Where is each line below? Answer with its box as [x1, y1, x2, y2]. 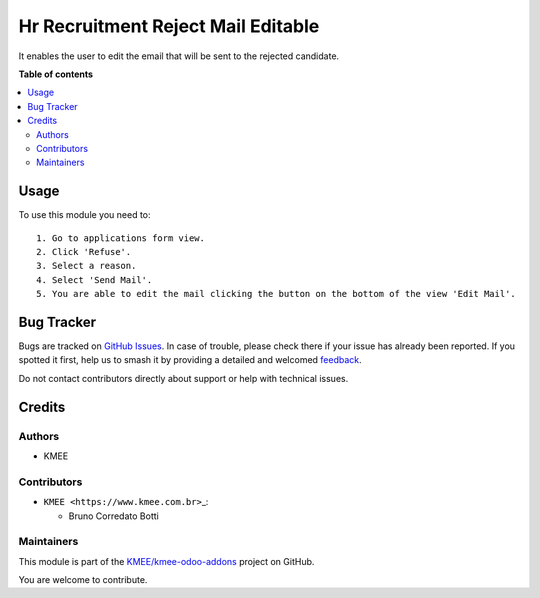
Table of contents [18, 68, 94, 80]
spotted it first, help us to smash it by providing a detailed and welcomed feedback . [18, 354, 362, 366]
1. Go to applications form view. [36, 232, 205, 244]
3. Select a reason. [36, 260, 137, 272]
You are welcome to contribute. [18, 574, 148, 586]
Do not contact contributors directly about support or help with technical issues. [18, 372, 349, 384]
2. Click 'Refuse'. [36, 246, 132, 257]
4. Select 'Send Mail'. [36, 274, 153, 285]
